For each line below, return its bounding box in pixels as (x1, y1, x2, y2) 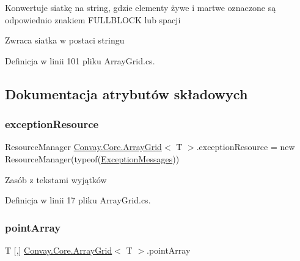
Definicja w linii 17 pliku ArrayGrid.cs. (5, 194, 151, 206)
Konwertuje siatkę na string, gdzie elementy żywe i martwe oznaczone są (5, 1, 276, 13)
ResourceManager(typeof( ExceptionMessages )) (5, 152, 180, 165)
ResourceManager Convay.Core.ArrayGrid (5, 140, 162, 153)
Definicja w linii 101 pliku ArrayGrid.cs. (5, 54, 155, 67)
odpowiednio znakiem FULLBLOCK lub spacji (5, 13, 181, 26)
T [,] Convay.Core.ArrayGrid (5, 243, 112, 256)
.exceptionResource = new (196, 140, 295, 153)
